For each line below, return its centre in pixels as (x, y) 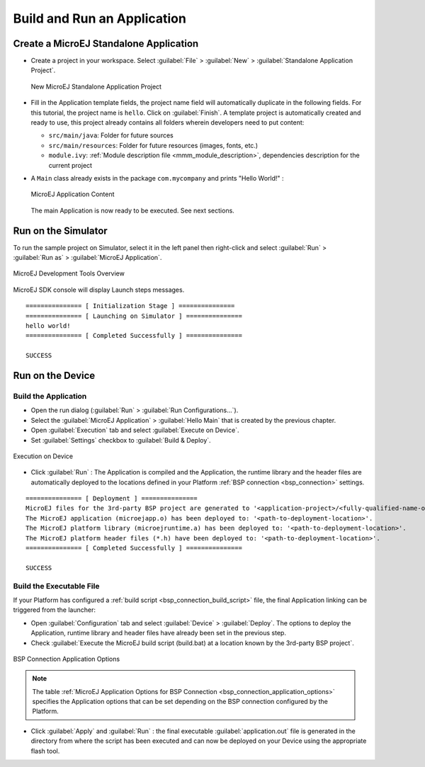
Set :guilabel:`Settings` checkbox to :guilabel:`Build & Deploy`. (121, 440)
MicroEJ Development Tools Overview (69, 273)
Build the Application (50, 396)
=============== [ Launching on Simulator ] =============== (134, 316)
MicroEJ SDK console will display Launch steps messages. (99, 290)
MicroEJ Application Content (73, 194)
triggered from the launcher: (54, 610)
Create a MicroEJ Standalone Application (106, 44)
